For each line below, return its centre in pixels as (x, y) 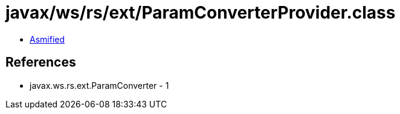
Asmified (47, 39)
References (41, 62)
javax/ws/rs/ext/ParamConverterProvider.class (201, 13)
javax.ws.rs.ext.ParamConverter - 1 (99, 85)
